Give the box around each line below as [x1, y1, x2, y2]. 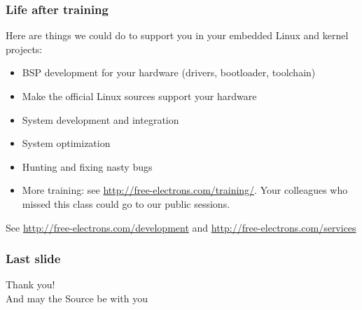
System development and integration [22, 112, 179, 127]
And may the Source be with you [6, 290, 148, 305]
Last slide [6, 250, 61, 267]
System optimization [22, 136, 111, 150]
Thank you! [6, 277, 55, 292]
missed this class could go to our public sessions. [22, 196, 230, 211]
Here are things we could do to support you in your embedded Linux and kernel [6, 28, 349, 43]
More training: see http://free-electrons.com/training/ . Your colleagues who [22, 183, 348, 197]
